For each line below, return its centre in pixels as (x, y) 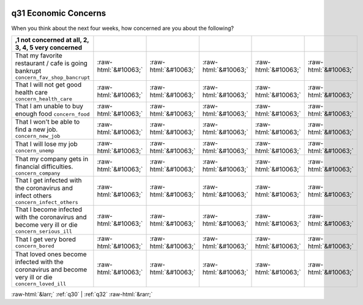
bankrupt (28, 70)
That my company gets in (52, 159)
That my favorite (39, 55)
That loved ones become (51, 254)
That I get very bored (45, 239)
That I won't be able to (47, 121)
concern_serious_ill (44, 231)
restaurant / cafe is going (51, 63)
